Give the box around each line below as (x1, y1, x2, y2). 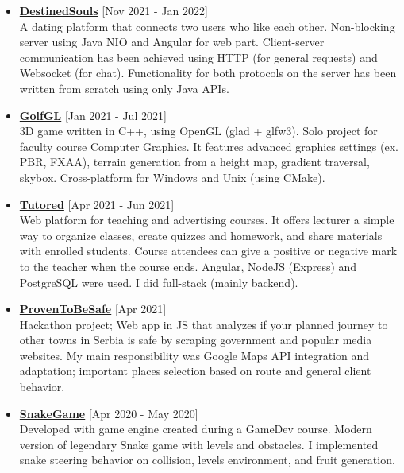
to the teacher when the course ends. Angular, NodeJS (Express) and (19, 258, 357, 274)
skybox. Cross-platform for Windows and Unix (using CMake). (19, 169, 325, 185)
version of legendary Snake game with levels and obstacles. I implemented (19, 436, 379, 452)
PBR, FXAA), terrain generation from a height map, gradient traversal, (19, 153, 370, 170)
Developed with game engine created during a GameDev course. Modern (19, 421, 372, 437)
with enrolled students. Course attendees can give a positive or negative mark (19, 242, 398, 259)
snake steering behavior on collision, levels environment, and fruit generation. (19, 452, 395, 468)
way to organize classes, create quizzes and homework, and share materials (19, 227, 383, 243)
